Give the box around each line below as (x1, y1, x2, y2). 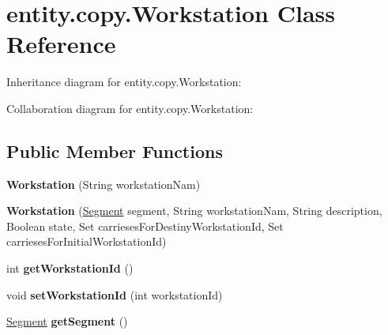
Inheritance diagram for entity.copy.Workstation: (6, 73, 242, 90)
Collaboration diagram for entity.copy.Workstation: (6, 100, 254, 116)
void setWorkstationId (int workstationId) (6, 286, 223, 303)
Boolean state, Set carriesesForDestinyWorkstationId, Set (6, 217, 284, 234)
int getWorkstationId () (6, 260, 134, 277)
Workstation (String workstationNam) (6, 175, 201, 192)
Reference (6, 28, 116, 60)
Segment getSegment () (6, 313, 128, 329)
